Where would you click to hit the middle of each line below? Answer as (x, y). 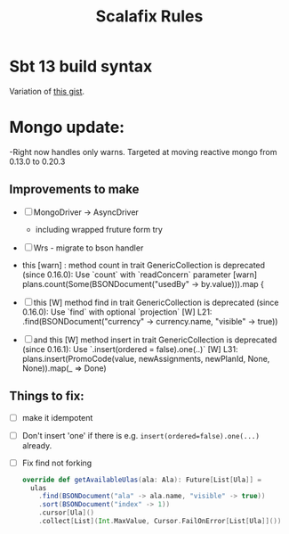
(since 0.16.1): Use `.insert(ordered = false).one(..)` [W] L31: (130, 349)
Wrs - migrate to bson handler (88, 248)
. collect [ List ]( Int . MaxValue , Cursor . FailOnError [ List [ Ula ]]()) (160, 522)
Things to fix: (47, 396)
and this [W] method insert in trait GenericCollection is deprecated (155, 340)
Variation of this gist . (47, 91)
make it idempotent (57, 417)
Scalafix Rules (149, 16)
